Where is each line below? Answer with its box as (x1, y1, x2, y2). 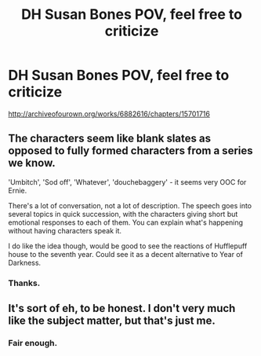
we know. (8, 156, 56, 170)
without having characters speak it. (8, 226, 122, 235)
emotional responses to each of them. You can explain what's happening (8, 218, 244, 227)
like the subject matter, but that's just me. (8, 314, 216, 328)
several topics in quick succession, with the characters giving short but (8, 209, 238, 218)
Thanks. (8, 277, 41, 288)
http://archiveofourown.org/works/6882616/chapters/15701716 (8, 108, 210, 119)
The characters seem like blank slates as (8, 132, 212, 145)
